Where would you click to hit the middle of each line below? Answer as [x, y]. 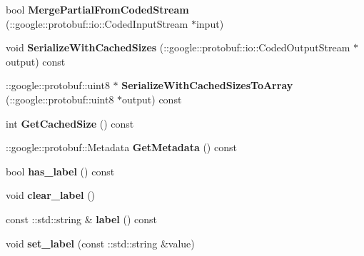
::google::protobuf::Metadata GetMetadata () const [121, 147]
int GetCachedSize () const [70, 123]
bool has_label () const [60, 171]
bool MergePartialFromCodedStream [97, 9]
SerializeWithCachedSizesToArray [207, 85]
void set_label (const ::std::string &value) [100, 243]
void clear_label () [51, 195]
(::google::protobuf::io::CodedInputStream [97, 23]
